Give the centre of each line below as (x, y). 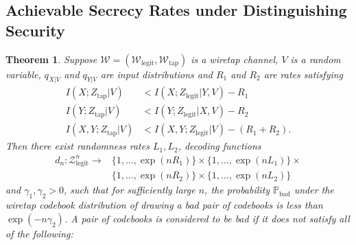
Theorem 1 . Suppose (51, 59)
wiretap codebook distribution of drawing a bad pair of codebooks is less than (164, 205)
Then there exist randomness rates (78, 146)
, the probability (237, 190)
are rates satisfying (304, 74)
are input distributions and (156, 74)
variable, (23, 74)
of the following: (39, 233)
